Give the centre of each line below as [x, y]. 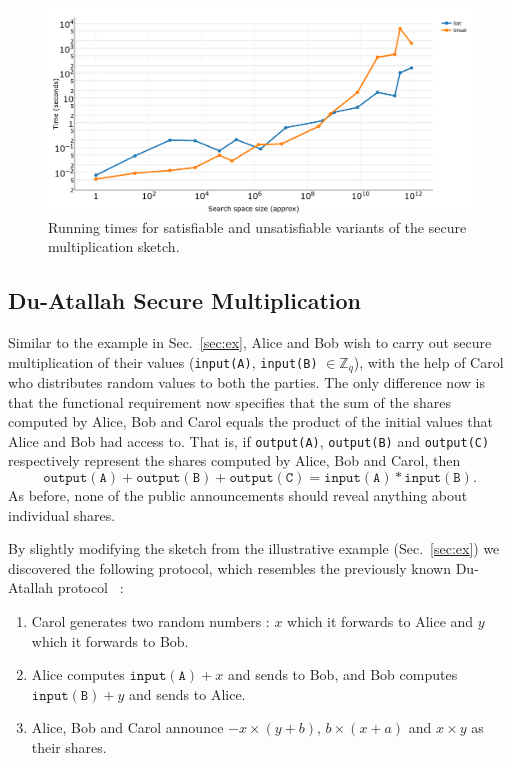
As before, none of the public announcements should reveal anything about [238, 495]
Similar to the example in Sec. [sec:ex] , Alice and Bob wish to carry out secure [250, 341]
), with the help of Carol [428, 361]
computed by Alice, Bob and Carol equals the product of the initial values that [251, 421]
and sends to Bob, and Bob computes [342, 674]
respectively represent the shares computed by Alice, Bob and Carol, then [234, 460]
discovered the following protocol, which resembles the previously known [230, 567]
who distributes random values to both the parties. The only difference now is [246, 381]
